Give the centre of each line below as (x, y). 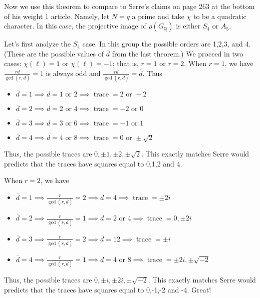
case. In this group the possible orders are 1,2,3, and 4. (167, 44)
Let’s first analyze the (37, 44)
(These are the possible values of (54, 53)
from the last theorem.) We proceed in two (178, 53)
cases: (13, 63)
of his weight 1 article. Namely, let (57, 16)
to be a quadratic (220, 16)
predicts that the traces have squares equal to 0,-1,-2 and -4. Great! (108, 289)
